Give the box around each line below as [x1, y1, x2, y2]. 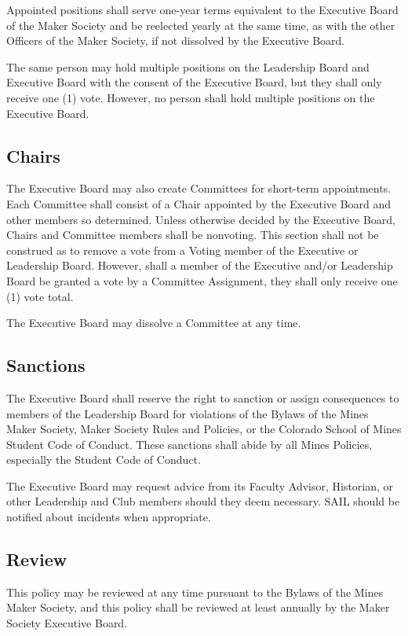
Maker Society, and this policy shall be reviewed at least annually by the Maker [6, 599, 390, 616]
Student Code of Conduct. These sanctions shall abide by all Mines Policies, [6, 436, 373, 452]
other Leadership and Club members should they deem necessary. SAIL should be [6, 493, 400, 509]
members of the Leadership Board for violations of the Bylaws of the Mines [6, 405, 369, 421]
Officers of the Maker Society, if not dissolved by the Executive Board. [6, 32, 345, 49]
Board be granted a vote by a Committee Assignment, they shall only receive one [6, 272, 398, 289]
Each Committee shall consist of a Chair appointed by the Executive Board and [6, 195, 392, 211]
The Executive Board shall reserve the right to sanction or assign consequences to [6, 389, 399, 406]
